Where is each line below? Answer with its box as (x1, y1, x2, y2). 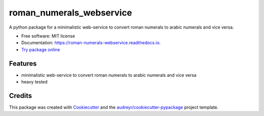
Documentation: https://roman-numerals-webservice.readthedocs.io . (21, 40, 161, 46)
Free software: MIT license (21, 33, 75, 39)
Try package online (21, 47, 61, 52)
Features (9, 59, 37, 67)
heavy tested (21, 79, 48, 85)
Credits (9, 91, 32, 99)
